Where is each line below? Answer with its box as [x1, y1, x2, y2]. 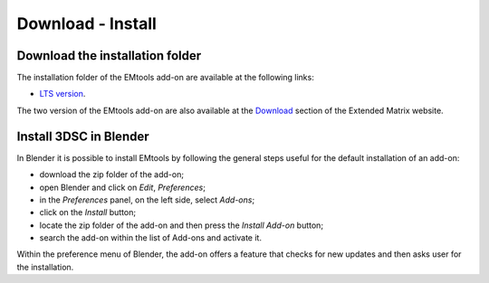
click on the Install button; [39, 207, 136, 218]
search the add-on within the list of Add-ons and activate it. [39, 232, 263, 243]
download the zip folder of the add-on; [39, 169, 185, 180]
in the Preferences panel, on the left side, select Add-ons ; [39, 194, 255, 205]
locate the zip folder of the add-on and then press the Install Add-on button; [39, 220, 324, 231]
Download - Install [16, 14, 158, 33]
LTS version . [39, 89, 86, 99]
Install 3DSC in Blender [16, 128, 149, 144]
